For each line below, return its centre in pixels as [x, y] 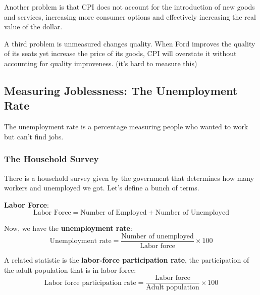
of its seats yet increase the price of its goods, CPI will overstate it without [120, 53]
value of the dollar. [33, 27]
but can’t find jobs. [34, 136]
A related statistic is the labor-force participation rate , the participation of [127, 260]
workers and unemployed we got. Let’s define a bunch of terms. [102, 188]
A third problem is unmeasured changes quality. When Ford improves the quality [130, 43]
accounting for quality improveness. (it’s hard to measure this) [101, 63]
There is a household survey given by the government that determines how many [129, 178]
